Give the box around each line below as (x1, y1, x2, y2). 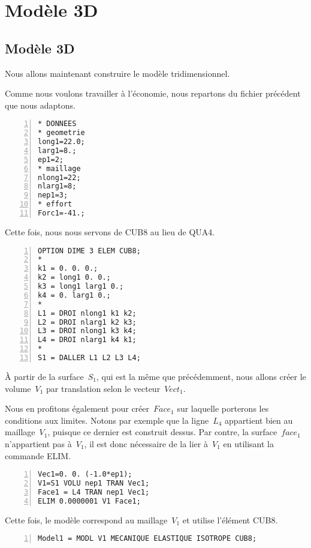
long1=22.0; (38, 137, 85, 146)
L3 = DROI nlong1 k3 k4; (38, 327, 137, 336)
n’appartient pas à (5, 437, 72, 450)
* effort (38, 200, 73, 209)
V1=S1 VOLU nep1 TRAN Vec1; (38, 478, 150, 487)
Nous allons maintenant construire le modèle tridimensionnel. (5, 67, 230, 79)
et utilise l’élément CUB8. (182, 513, 278, 526)
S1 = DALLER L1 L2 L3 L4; (38, 354, 141, 363)
